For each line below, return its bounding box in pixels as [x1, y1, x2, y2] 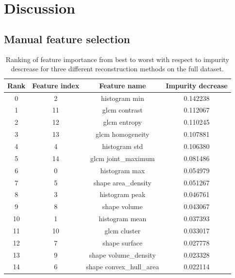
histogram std [102, 141, 143, 151]
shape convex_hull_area [86, 262, 159, 272]
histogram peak [100, 189, 146, 199]
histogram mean [99, 213, 147, 224]
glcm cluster [104, 225, 141, 235]
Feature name [99, 80, 146, 90]
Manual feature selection [4, 31, 131, 46]
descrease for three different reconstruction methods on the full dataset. [11, 64, 224, 74]
